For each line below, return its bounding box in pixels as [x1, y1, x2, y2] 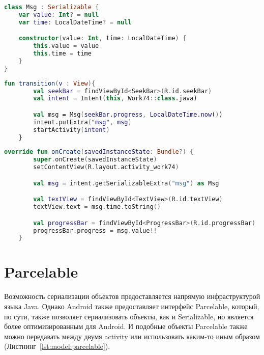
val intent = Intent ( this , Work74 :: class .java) [33, 95, 197, 102]
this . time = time [33, 50, 92, 58]
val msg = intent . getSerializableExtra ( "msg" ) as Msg [33, 179, 219, 187]
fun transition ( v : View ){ [4, 79, 96, 87]
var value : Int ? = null [18, 11, 99, 18]
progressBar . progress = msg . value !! [33, 227, 157, 234]
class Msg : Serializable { [4, 4, 99, 11]
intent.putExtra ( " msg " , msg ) [33, 118, 132, 126]
